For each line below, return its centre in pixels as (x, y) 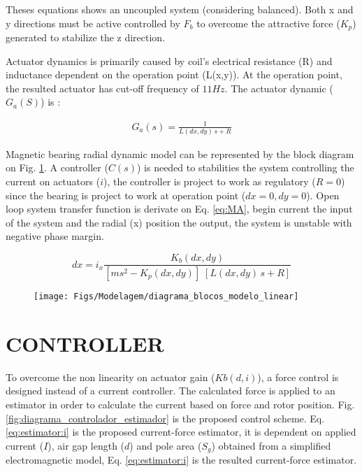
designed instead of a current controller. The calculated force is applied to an (171, 391)
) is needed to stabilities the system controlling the (245, 167)
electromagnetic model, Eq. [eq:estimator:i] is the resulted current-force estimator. (181, 460)
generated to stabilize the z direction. (86, 37)
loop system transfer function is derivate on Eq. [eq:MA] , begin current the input (179, 209)
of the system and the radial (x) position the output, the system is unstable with (179, 222)
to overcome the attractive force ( (268, 23)
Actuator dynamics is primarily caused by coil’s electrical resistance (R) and (169, 60)
